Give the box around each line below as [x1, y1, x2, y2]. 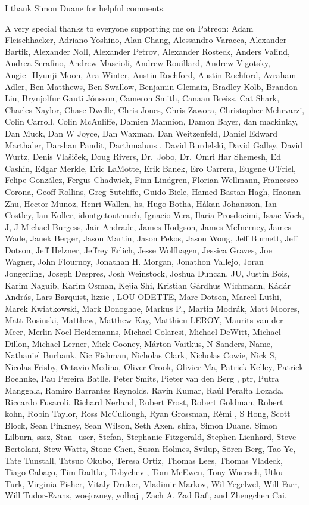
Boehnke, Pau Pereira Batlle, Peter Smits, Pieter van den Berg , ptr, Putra [5, 372, 279, 385]
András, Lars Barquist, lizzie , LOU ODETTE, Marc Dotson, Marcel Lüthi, [5, 290, 282, 303]
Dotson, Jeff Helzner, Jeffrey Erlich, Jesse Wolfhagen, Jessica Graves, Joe [5, 243, 272, 256]
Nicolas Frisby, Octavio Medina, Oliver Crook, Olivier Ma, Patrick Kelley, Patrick [5, 360, 304, 373]
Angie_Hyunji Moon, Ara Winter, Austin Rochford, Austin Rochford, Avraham [5, 68, 296, 80]
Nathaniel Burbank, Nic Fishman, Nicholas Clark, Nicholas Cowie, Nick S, [5, 349, 277, 361]
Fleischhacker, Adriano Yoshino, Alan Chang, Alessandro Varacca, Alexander [5, 33, 287, 46]
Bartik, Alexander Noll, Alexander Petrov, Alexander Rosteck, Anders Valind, [5, 45, 290, 57]
